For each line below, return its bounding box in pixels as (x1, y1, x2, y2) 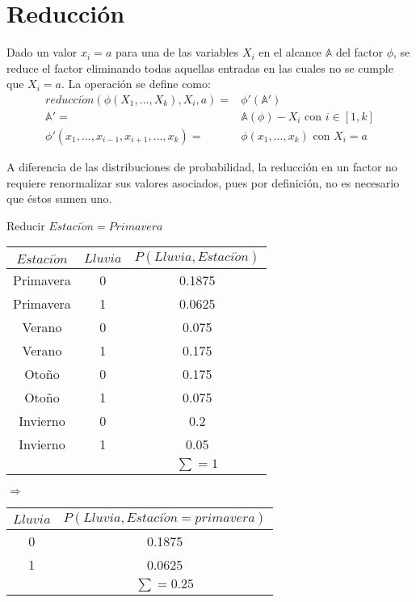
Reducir (6, 217, 45, 234)
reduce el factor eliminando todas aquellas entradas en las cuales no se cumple (6, 59, 393, 76)
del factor (335, 44, 383, 61)
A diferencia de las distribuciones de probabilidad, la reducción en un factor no (6, 158, 397, 175)
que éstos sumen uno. (6, 190, 112, 207)
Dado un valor (6, 44, 78, 61)
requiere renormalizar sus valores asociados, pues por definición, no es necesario (6, 174, 400, 191)
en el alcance (258, 44, 322, 61)
